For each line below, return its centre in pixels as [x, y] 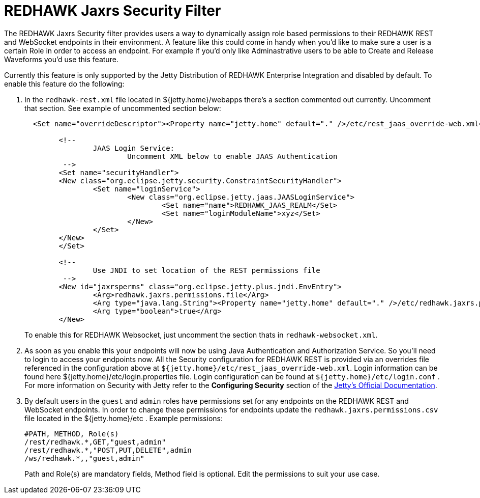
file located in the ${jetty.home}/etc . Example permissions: [124, 418]
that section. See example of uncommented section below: [123, 108]
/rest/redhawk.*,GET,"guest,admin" [95, 442]
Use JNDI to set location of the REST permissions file [206, 270]
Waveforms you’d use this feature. [61, 59]
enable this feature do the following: [64, 84]
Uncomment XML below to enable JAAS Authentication [232, 156]
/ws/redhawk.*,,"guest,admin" [85, 458]
